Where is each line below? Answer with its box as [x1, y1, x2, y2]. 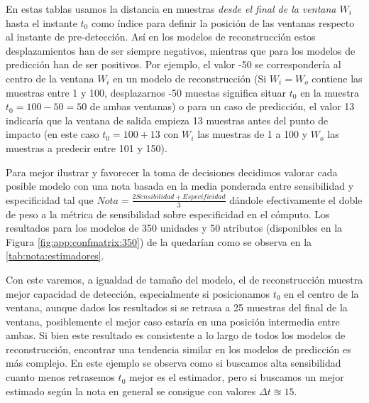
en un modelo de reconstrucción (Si [113, 70, 267, 85]
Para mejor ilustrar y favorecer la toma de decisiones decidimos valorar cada [6, 164, 338, 179]
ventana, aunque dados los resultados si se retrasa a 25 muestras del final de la [6, 300, 348, 315]
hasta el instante [6, 15, 77, 30]
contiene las [312, 70, 363, 85]
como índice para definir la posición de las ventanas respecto [91, 15, 355, 30]
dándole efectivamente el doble [229, 192, 363, 207]
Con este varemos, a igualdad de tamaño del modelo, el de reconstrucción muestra [6, 272, 363, 286]
